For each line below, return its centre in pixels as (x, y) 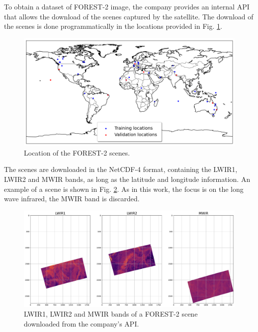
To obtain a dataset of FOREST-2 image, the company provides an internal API (127, 6)
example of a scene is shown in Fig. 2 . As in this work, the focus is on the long (124, 189)
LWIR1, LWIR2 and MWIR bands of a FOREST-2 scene (111, 314)
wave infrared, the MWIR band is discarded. (72, 199)
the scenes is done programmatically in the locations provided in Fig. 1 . (113, 26)
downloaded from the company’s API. (82, 323)
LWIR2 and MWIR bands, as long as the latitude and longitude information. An (127, 179)
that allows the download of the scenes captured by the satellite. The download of (129, 16)
